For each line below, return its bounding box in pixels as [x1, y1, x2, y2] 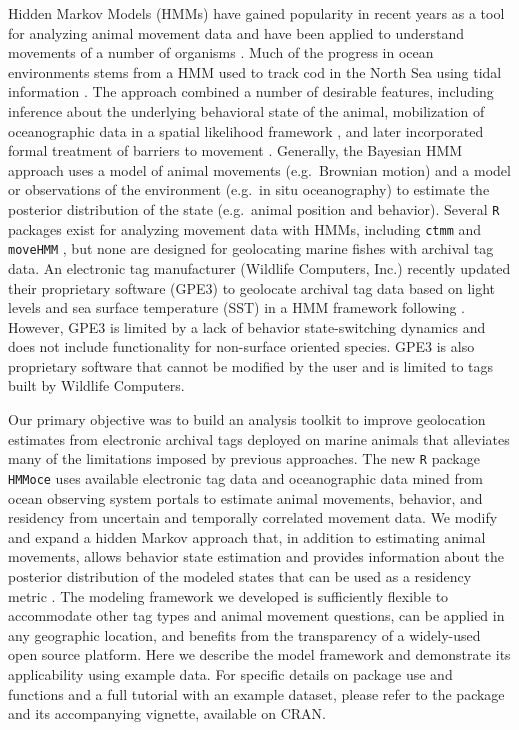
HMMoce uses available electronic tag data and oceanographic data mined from [8, 467, 483, 488]
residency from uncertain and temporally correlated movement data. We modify [8, 507, 498, 528]
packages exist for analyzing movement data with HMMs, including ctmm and [8, 218, 482, 239]
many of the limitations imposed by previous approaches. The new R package [8, 448, 480, 469]
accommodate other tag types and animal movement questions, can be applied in [8, 605, 505, 626]
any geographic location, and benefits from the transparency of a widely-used [8, 624, 481, 645]
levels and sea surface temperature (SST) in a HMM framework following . [8, 297, 465, 318]
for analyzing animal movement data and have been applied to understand [8, 22, 464, 43]
